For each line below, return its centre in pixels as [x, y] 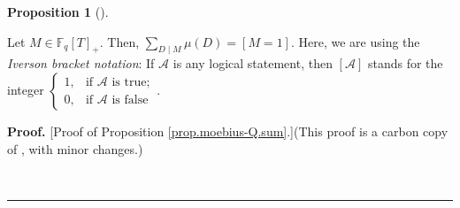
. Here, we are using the [355, 41]
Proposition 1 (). [58, 12]
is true [129, 83]
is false [130, 100]
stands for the [405, 63]
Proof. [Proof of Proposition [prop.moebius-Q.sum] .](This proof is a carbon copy [228, 131]
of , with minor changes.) [75, 148]
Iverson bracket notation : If [81, 63]
